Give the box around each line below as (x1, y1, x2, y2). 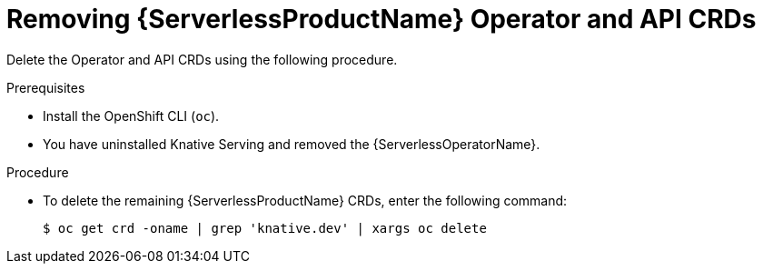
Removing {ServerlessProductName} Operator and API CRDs (6, 4, 757, 35)
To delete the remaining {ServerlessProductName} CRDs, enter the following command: (43, 192, 568, 208)
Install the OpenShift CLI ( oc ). (43, 107, 220, 124)
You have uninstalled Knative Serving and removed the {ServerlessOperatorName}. (43, 135, 540, 152)
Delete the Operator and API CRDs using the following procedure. (6, 51, 398, 67)
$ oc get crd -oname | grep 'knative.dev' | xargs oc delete (43, 220, 487, 236)
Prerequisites (6, 79, 85, 95)
